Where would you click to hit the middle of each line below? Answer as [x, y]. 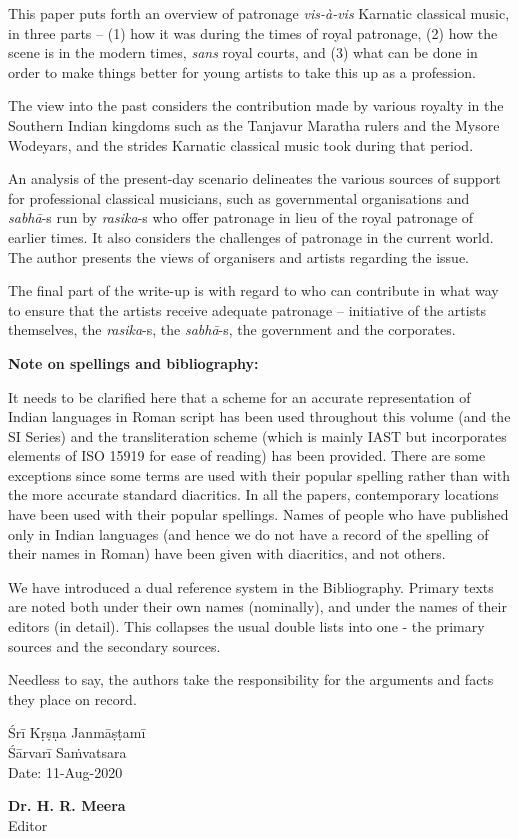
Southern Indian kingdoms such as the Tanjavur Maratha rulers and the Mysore [254, 124]
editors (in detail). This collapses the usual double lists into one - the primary [246, 626]
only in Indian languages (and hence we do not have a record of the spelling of [248, 533]
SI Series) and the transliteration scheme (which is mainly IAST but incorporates [257, 435]
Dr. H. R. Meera [67, 805]
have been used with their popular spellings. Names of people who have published [258, 514]
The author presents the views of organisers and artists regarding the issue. [239, 256]
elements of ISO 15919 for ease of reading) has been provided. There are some [247, 455]
